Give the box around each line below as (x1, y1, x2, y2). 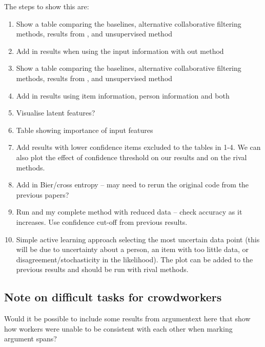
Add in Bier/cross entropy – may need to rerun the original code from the (16, 179, 249, 190)
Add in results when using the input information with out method (16, 45, 224, 56)
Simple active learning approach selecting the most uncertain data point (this (16, 234, 260, 244)
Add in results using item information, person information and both (16, 90, 230, 101)
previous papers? (16, 189, 69, 200)
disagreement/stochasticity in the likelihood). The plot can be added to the (16, 254, 253, 264)
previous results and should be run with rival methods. (16, 264, 189, 275)
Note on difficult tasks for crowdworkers (4, 289, 222, 305)
